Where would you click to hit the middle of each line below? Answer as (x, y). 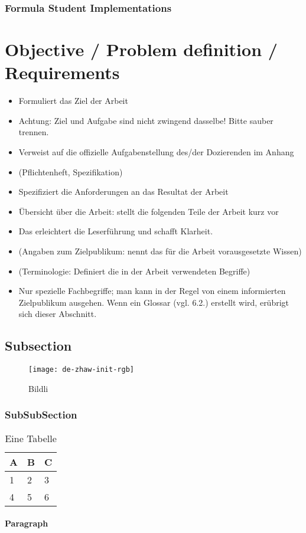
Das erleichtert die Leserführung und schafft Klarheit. (116, 231)
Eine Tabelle (31, 438)
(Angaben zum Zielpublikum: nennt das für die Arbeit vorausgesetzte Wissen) (160, 251)
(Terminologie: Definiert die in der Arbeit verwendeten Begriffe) (134, 271)
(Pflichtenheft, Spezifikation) (71, 171)
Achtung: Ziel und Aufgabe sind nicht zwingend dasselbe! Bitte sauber (146, 120)
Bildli (38, 388)
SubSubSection (41, 415)
